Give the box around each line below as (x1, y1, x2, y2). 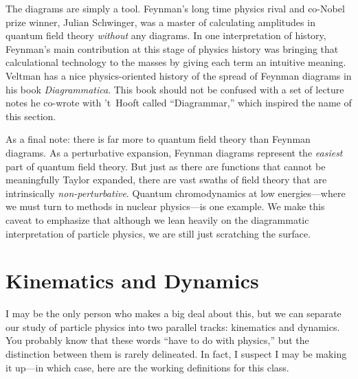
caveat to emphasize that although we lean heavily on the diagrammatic (5, 212, 309, 227)
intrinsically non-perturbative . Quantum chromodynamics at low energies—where (5, 185, 346, 200)
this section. (5, 108, 56, 123)
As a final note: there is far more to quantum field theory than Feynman (5, 132, 311, 146)
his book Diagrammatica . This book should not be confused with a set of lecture (5, 82, 344, 96)
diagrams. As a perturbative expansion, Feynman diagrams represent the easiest (5, 145, 343, 159)
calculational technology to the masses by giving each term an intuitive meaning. (5, 55, 346, 69)
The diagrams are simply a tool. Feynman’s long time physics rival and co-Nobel (5, 1, 345, 15)
